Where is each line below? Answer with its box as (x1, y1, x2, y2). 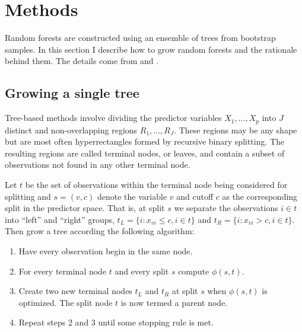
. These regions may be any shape (174, 123, 297, 136)
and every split (115, 264, 169, 277)
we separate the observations (174, 202, 278, 214)
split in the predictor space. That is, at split (5, 202, 165, 214)
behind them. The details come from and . (5, 55, 159, 67)
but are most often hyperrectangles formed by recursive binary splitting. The (5, 135, 285, 148)
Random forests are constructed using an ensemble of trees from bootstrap (5, 31, 276, 44)
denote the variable (97, 190, 167, 202)
